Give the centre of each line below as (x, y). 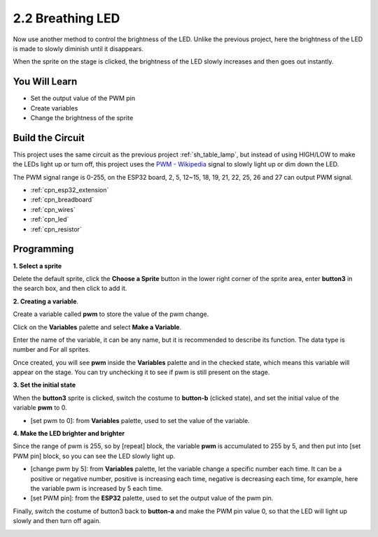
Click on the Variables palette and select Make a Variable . (97, 327)
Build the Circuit (49, 137)
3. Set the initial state (44, 385)
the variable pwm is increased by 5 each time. (97, 488)
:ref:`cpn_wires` (53, 209)
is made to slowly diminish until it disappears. (78, 48)
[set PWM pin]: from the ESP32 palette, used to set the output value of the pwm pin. (152, 498)
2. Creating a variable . (46, 301)
